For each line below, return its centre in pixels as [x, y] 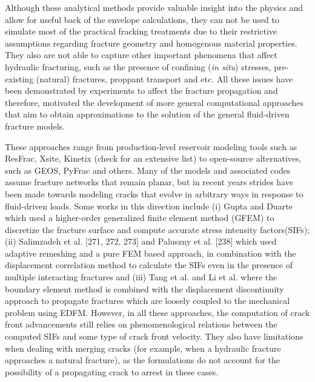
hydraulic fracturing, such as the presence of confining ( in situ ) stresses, [138, 66]
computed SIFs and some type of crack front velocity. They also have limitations [154, 336]
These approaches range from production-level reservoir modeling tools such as [151, 146]
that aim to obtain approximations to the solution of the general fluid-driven [147, 114]
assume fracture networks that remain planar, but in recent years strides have [149, 182]
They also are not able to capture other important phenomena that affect [141, 55]
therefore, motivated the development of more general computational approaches [154, 102]
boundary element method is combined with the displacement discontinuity [144, 288]
